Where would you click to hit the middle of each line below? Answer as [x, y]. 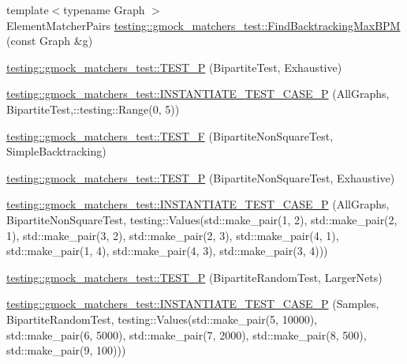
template [28, 9]
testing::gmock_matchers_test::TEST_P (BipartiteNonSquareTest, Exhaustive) [201, 177]
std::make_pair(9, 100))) [66, 350]
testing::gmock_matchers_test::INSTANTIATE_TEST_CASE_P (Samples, [193, 304]
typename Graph [104, 9]
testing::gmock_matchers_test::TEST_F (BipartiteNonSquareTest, [170, 135]
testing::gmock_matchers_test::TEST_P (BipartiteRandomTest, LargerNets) [194, 277]
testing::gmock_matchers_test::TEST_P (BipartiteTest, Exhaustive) [174, 67]
